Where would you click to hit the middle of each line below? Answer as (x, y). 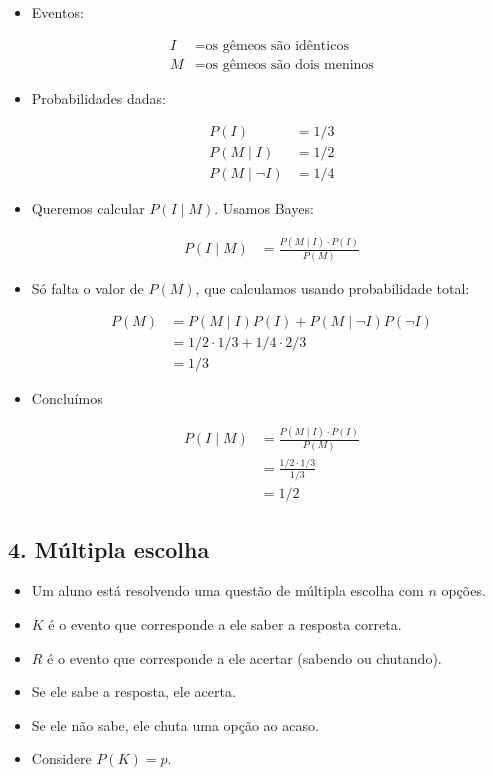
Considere (61, 758)
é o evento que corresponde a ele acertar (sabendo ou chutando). (244, 657)
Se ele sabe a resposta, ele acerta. (133, 691)
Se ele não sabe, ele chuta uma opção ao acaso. (175, 724)
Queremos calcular (88, 208)
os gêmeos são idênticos (277, 45)
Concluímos (67, 398)
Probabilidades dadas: (99, 97)
